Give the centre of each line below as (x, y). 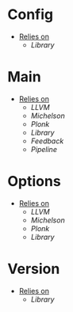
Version (34, 269)
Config (30, 15)
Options (34, 182)
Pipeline (44, 149)
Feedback (47, 141)
